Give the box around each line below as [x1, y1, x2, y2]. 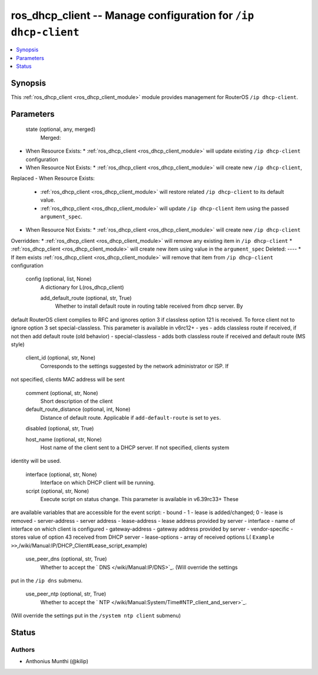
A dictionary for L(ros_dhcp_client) [40, 284, 124, 291]
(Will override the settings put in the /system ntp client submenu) [11, 612, 181, 619]
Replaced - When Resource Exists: [11, 174, 95, 182]
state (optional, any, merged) [25, 126, 96, 133]
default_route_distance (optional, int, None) [25, 406, 131, 413]
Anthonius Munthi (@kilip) [25, 658, 88, 665]
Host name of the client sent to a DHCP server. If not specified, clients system [40, 444, 230, 451]
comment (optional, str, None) [25, 389, 98, 396]
